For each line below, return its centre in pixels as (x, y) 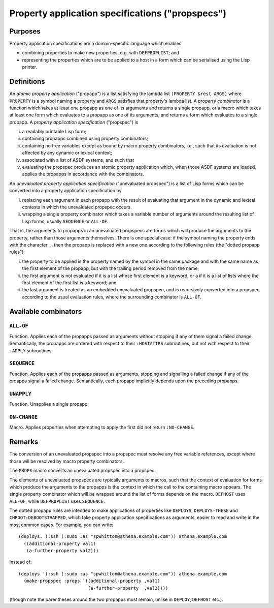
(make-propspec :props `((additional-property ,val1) (92, 581)
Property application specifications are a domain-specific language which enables (95, 44)
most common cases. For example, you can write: (61, 525)
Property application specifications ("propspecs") (118, 13)
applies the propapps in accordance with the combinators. (83, 174)
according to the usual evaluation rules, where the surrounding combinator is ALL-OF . (112, 297)
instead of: (21, 562)
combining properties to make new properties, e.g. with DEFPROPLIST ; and (101, 53)
